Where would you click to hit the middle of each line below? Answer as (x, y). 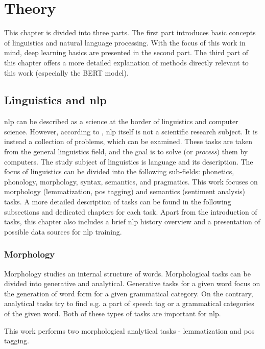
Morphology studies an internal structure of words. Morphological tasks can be (127, 273)
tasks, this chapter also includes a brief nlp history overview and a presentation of (132, 222)
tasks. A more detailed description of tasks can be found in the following (118, 202)
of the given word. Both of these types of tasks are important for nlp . (113, 313)
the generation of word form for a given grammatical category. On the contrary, (129, 293)
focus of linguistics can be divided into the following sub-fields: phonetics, (119, 171)
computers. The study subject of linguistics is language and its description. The (129, 161)
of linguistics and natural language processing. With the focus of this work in (125, 42)
